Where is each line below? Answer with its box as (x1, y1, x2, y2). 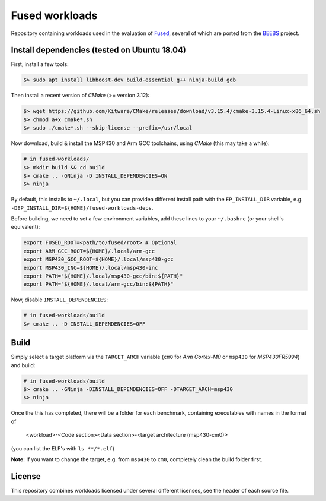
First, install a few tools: (11, 61, 69, 68)
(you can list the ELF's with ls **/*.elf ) (11, 445, 115, 452)
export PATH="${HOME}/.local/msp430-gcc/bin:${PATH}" (23, 273, 183, 279)
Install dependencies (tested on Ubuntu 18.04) (11, 45, 187, 55)
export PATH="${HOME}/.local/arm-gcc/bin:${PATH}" (23, 281, 174, 288)
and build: (11, 361, 36, 368)
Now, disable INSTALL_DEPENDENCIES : (11, 296, 108, 303)
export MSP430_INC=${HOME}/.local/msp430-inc (23, 264, 158, 271)
